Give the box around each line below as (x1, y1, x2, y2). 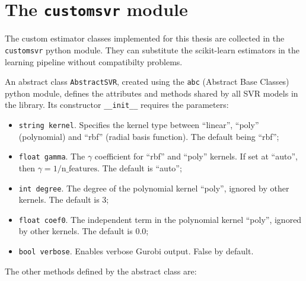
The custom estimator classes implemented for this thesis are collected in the (5, 32, 285, 44)
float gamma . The (18, 150, 85, 162)
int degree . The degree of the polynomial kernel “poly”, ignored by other (18, 181, 289, 194)
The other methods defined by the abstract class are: (5, 264, 197, 277)
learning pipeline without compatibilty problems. (5, 55, 183, 68)
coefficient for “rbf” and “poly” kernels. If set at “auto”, (94, 150, 298, 162)
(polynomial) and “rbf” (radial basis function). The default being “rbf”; (18, 130, 279, 142)
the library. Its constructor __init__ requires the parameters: (5, 98, 229, 111)
